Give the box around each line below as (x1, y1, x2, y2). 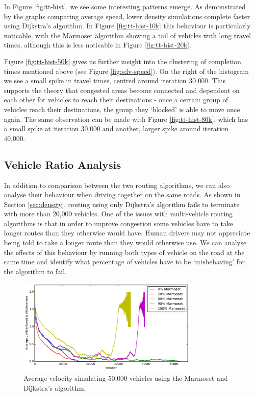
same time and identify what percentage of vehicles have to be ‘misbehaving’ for (4, 256, 245, 267)
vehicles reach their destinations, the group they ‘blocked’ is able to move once (4, 104, 240, 114)
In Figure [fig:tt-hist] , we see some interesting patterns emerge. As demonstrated (4, 1, 246, 11)
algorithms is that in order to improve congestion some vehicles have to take (4, 218, 233, 228)
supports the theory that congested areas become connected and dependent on (4, 85, 240, 95)
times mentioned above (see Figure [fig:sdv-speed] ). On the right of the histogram (4, 66, 249, 76)
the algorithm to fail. (4, 266, 67, 276)
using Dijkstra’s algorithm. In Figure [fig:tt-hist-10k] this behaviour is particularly (4, 21, 251, 31)
